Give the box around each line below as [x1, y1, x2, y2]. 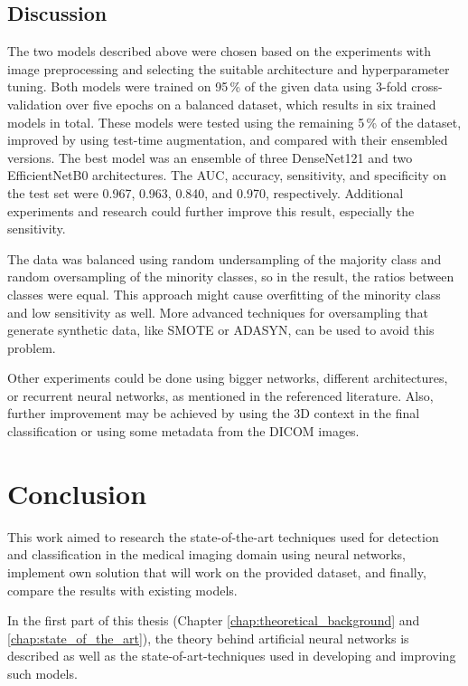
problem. [7, 338, 56, 357]
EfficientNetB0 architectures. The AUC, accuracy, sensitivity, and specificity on [7, 166, 447, 185]
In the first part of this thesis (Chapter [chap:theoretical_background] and [7, 611, 420, 630]
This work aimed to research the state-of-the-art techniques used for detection [7, 527, 439, 546]
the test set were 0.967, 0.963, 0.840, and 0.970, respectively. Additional [7, 183, 404, 202]
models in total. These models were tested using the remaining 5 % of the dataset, [7, 112, 462, 131]
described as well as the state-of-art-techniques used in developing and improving [7, 646, 456, 665]
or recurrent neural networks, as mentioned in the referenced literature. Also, [7, 386, 434, 405]
